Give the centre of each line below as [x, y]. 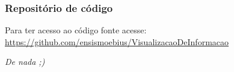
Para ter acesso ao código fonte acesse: [76, 30]
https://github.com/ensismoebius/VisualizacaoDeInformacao [117, 41]
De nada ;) [25, 62]
